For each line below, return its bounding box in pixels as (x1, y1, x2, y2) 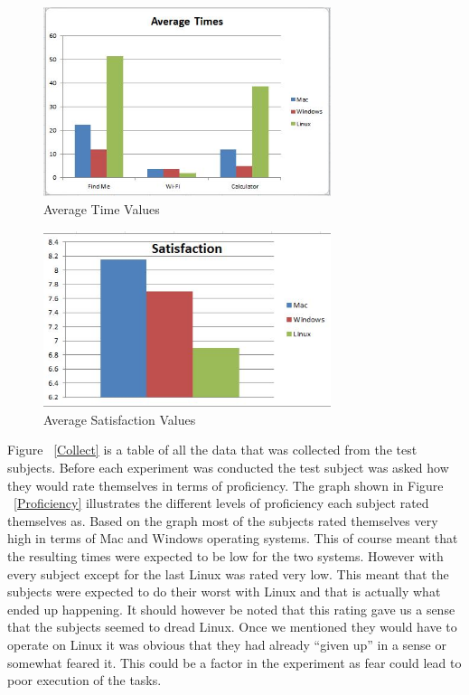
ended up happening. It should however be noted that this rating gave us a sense (7, 599, 455, 618)
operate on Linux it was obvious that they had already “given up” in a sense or (7, 634, 446, 653)
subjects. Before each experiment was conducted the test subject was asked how (7, 458, 449, 476)
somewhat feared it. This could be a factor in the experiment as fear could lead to (7, 653, 462, 672)
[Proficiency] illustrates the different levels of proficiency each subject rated (14, 493, 429, 512)
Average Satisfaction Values (43, 409, 196, 428)
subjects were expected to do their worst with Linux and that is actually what (7, 582, 441, 601)
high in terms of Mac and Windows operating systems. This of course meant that (7, 529, 458, 548)
